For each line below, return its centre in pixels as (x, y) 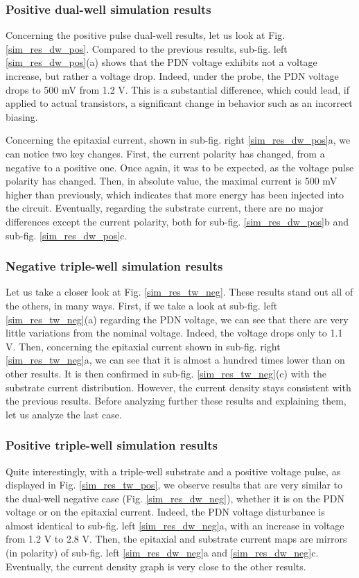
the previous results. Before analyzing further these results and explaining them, (176, 401)
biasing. (22, 116)
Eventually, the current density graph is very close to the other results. (156, 566)
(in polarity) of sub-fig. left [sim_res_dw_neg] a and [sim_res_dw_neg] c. (162, 553)
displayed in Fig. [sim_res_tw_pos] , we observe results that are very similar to (174, 485)
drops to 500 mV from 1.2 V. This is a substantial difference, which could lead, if (177, 89)
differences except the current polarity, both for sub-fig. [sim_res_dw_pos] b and (177, 221)
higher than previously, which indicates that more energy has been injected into (175, 194)
